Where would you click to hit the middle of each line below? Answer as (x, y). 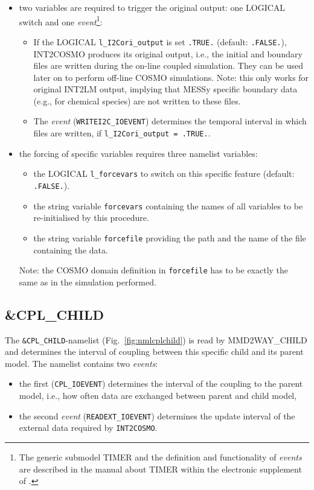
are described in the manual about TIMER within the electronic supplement (160, 469)
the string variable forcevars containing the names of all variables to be (168, 205)
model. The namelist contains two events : (82, 363)
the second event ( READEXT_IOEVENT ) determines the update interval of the (157, 415)
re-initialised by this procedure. (91, 218)
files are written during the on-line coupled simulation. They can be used (168, 65)
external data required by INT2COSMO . (88, 428)
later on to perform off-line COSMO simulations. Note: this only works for (171, 77)
